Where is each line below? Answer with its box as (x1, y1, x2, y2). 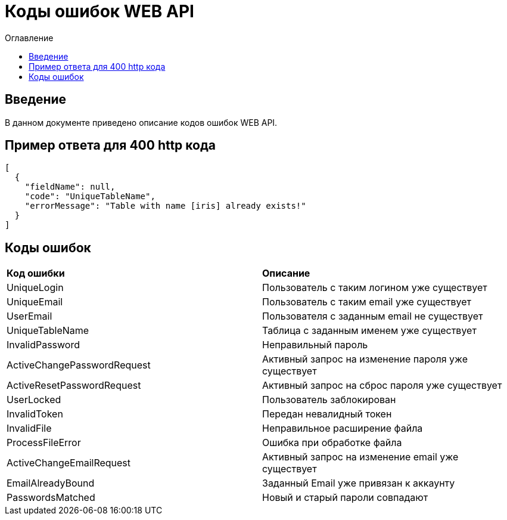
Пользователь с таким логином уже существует (262, 281, 487, 294)
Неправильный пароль (262, 339, 368, 351)
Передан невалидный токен (262, 408, 392, 420)
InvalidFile (7, 422, 52, 435)
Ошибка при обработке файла (262, 437, 402, 449)
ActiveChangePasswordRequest (7, 359, 151, 372)
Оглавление (5, 32, 54, 43)
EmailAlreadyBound (7, 477, 95, 490)
